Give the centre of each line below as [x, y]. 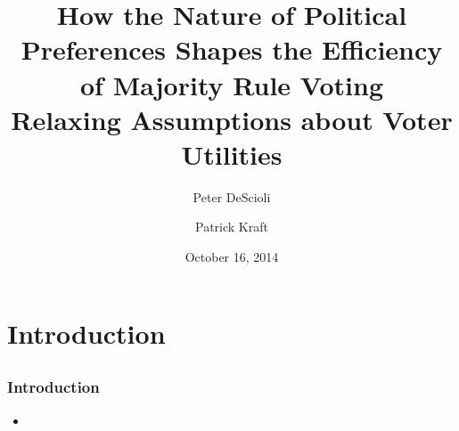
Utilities [232, 154]
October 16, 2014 [232, 257]
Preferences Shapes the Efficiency [232, 49]
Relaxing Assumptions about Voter [232, 119]
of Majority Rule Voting [231, 84]
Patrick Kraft [232, 227]
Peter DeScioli [232, 196]
